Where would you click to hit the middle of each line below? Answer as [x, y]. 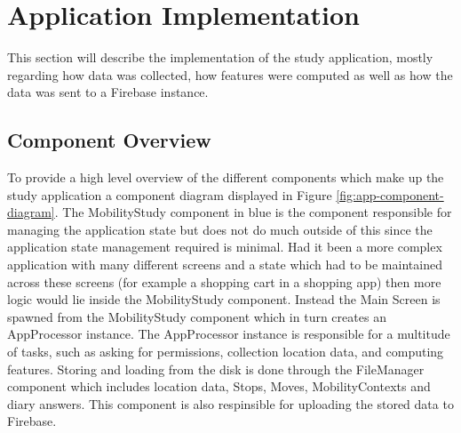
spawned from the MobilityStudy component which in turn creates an [197, 316]
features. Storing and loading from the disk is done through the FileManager [216, 369]
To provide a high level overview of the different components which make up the [226, 177]
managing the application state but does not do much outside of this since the [220, 229]
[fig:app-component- [390, 194]
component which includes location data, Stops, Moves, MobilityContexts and [219, 386]
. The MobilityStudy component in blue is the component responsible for [253, 212]
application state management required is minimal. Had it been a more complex [225, 247]
